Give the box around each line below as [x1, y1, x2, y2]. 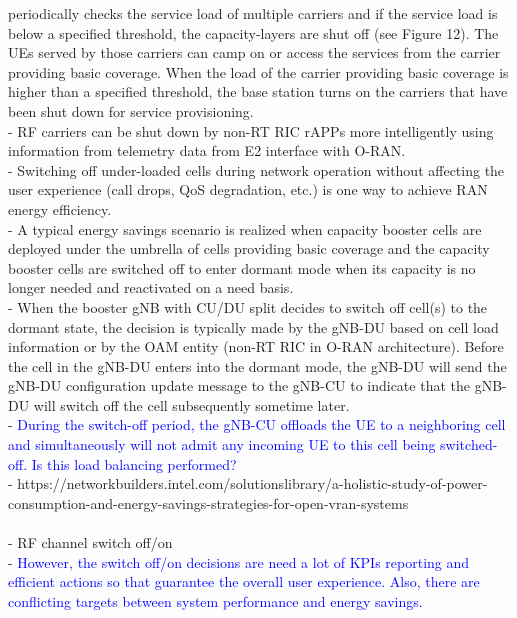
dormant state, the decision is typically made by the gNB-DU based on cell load [8, 316, 499, 337]
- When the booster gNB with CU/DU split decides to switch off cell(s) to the [8, 296, 488, 317]
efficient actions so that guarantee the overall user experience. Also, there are [8, 571, 480, 592]
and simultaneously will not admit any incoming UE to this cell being [8, 434, 436, 455]
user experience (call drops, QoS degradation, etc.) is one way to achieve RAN [8, 179, 488, 200]
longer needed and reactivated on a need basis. [8, 277, 294, 298]
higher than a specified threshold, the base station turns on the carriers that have [8, 81, 508, 102]
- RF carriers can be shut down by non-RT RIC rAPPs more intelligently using [8, 120, 494, 141]
